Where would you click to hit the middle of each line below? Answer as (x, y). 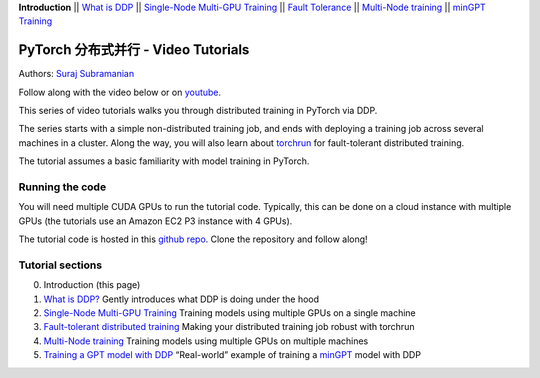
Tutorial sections (60, 265)
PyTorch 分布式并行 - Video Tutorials (134, 50)
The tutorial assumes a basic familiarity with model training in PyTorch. (164, 161)
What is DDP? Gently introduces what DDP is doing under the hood (181, 299)
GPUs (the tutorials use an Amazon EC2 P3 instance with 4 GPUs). (155, 221)
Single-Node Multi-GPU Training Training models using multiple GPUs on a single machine (229, 313)
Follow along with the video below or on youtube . (120, 92)
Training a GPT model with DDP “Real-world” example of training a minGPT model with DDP (232, 355)
